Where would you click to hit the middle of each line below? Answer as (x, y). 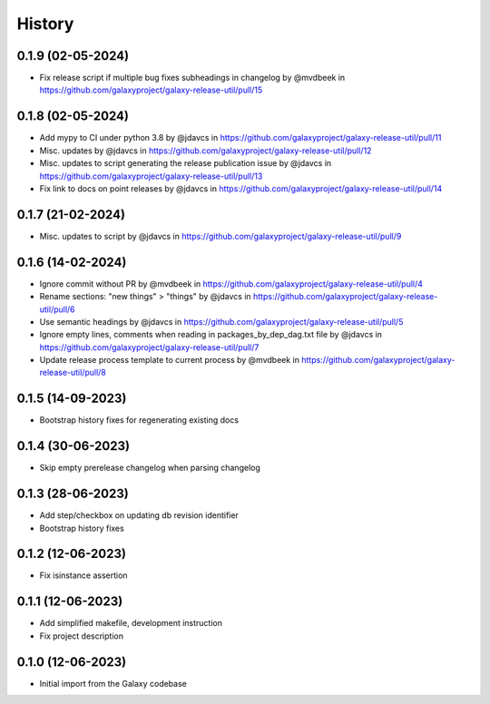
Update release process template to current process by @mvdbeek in (169, 360)
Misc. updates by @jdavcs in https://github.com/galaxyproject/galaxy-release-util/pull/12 (206, 151)
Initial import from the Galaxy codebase (113, 683)
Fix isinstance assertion (83, 575)
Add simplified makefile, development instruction (131, 623)
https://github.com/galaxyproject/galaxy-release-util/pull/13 (151, 176)
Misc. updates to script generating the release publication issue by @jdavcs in (186, 163)
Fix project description (82, 636)
